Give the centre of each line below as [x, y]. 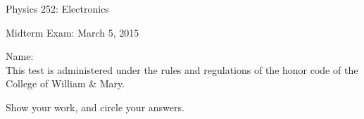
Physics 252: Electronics [57, 8]
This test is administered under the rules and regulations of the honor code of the [182, 69]
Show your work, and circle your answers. [95, 107]
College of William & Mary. [65, 83]
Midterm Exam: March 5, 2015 [73, 32]
